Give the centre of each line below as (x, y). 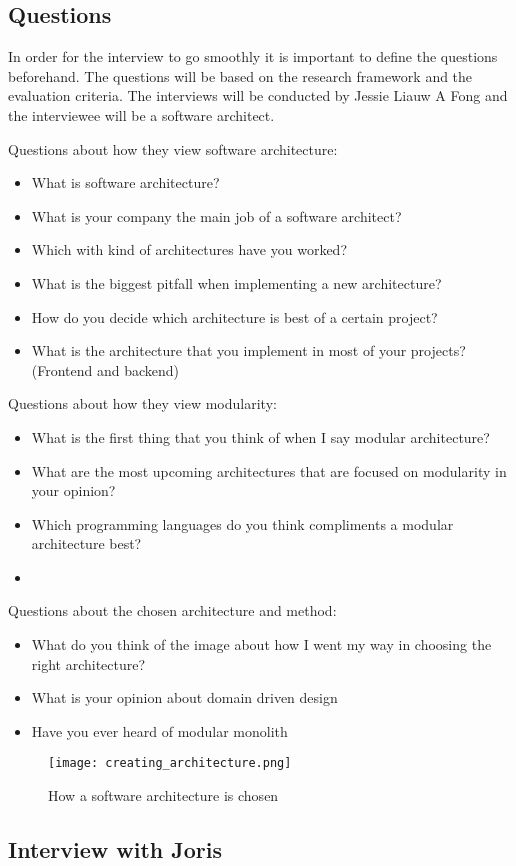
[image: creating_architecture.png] (170, 763)
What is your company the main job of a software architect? (216, 215)
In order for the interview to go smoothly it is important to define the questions (253, 56)
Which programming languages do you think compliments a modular (242, 523)
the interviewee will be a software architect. (141, 114)
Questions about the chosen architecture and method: (172, 610)
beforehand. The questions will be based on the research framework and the (240, 75)
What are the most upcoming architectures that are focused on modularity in (269, 470)
